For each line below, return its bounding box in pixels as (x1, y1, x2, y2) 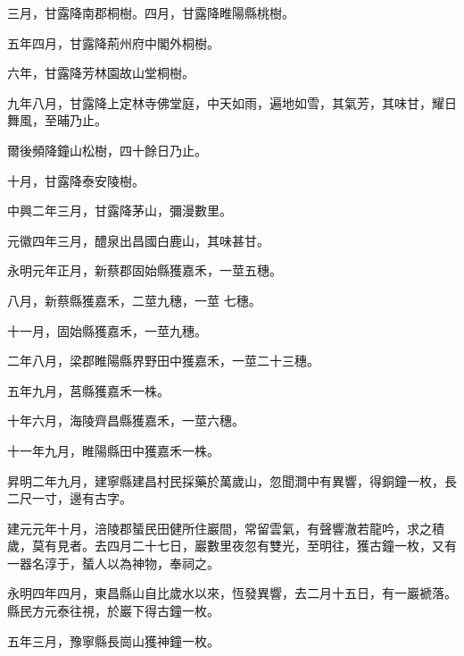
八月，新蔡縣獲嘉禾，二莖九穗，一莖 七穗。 (7, 290, 261, 309)
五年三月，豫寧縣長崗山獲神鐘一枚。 (7, 631, 220, 650)
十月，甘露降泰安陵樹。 (7, 171, 145, 189)
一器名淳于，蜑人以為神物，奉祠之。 (7, 553, 220, 572)
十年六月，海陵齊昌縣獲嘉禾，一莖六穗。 (7, 411, 244, 430)
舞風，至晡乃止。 (7, 111, 107, 130)
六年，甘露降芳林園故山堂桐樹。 (7, 63, 195, 82)
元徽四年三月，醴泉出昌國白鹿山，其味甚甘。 (7, 231, 269, 249)
